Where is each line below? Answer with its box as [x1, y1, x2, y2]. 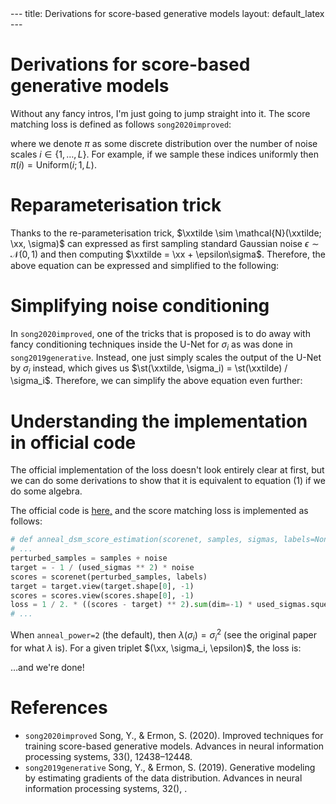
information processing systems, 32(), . [24, 782, 188, 794]
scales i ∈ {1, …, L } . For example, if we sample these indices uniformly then [10, 148, 320, 160]
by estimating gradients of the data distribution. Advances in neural [24, 772, 303, 784]
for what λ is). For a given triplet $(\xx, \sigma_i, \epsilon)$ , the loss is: [10, 642, 302, 654]
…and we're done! [10, 661, 85, 673]
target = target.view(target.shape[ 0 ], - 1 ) [10, 581, 195, 591]
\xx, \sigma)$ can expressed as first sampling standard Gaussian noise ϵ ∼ [10, 237, 320, 249]
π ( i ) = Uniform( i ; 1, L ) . [10, 158, 97, 171]
